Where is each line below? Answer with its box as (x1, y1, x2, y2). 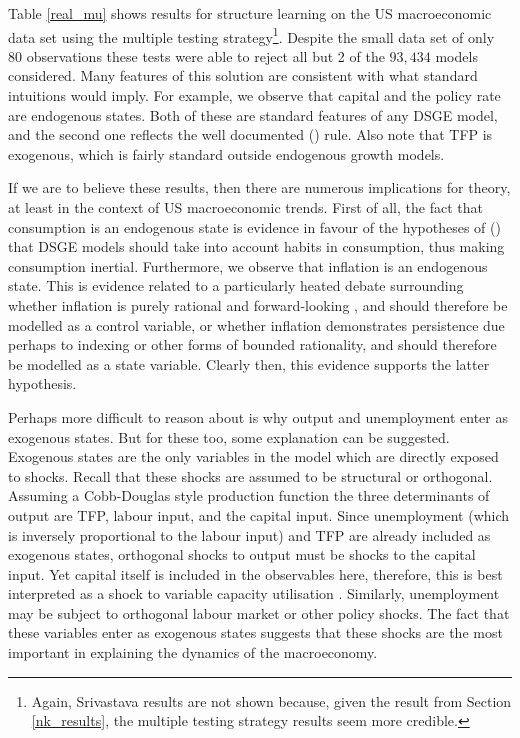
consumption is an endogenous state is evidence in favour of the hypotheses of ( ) (8, 216, 501, 237)
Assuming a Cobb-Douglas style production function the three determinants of (8, 485, 490, 506)
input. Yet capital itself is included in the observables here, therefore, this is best (8, 563, 503, 584)
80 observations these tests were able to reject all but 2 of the (8, 45, 385, 66)
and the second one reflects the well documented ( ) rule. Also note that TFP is (8, 124, 493, 145)
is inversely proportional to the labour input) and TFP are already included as (8, 524, 491, 545)
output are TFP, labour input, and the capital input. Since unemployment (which (8, 504, 510, 525)
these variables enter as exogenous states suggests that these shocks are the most (8, 622, 503, 643)
